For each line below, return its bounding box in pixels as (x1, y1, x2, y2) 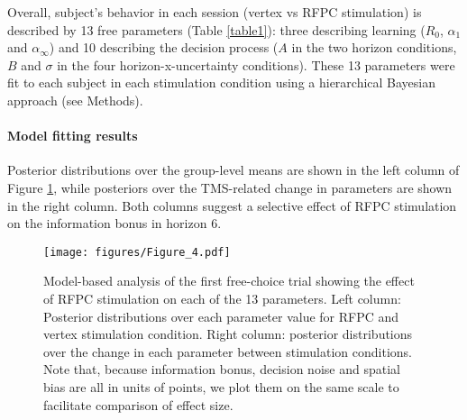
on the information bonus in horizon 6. (7, 214, 222, 233)
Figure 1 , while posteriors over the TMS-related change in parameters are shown (7, 178, 453, 196)
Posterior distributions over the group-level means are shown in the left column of (7, 160, 460, 179)
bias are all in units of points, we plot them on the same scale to (43, 377, 399, 396)
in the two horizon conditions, (291, 38, 457, 57)
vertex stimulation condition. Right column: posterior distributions (43, 324, 413, 343)
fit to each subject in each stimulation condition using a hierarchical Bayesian (7, 73, 436, 92)
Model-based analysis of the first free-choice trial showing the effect (43, 271, 415, 290)
